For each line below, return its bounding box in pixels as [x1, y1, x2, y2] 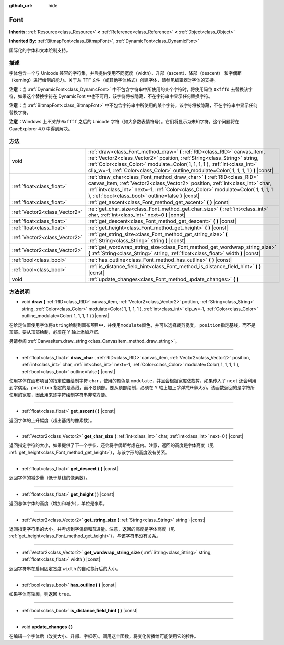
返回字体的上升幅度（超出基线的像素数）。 [9, 417, 95, 423]
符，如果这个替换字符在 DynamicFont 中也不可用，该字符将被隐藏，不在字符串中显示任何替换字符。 [9, 93, 213, 99]
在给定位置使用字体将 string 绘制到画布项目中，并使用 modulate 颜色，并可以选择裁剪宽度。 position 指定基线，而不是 [9, 322, 256, 328]
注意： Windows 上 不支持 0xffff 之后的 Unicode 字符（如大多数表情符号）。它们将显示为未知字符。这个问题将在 [9, 119, 240, 125]
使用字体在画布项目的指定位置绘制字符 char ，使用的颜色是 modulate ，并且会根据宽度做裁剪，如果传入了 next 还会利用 [9, 377, 257, 384]
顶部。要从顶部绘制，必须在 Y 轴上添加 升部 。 [9, 329, 102, 335]
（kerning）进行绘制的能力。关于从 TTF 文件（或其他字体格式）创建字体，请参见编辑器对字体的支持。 [9, 77, 218, 83]
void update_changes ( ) [21, 624, 73, 630]
